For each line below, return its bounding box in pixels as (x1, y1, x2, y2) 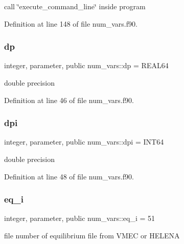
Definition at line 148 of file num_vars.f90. (4, 18, 137, 29)
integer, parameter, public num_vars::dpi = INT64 (4, 136, 164, 147)
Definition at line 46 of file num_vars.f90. (4, 94, 134, 105)
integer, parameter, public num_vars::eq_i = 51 (4, 213, 155, 223)
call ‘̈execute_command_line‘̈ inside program (4, 1, 146, 11)
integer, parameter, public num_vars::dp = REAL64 (4, 60, 169, 71)
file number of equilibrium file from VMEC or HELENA (4, 230, 180, 240)
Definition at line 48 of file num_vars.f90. (4, 171, 134, 181)
